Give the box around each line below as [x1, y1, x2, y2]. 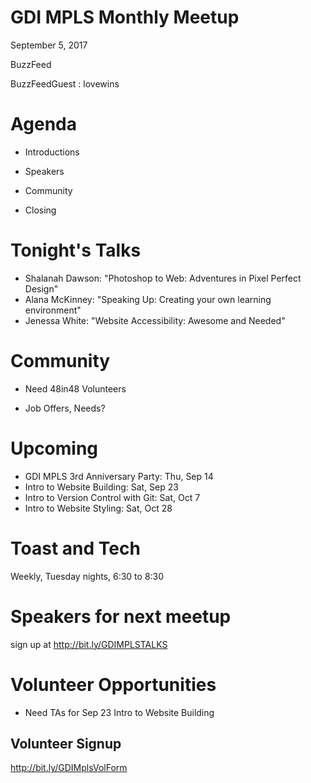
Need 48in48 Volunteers [24, 382, 127, 395]
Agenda [10, 113, 77, 136]
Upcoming [10, 437, 99, 460]
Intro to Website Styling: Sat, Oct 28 [24, 502, 173, 514]
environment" [24, 304, 82, 316]
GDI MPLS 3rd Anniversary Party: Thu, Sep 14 [24, 470, 214, 482]
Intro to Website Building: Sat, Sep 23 [24, 481, 179, 493]
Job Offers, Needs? [24, 402, 106, 414]
